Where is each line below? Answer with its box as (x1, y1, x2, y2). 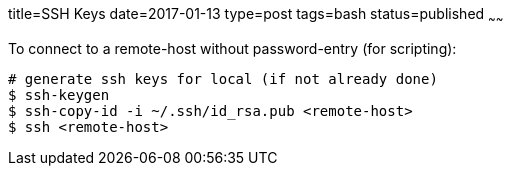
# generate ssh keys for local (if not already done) (8, 70, 438, 87)
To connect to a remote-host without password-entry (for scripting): (8, 39, 457, 57)
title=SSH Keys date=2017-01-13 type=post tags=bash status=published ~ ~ (8, 5, 504, 26)
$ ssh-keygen (8, 86, 110, 103)
